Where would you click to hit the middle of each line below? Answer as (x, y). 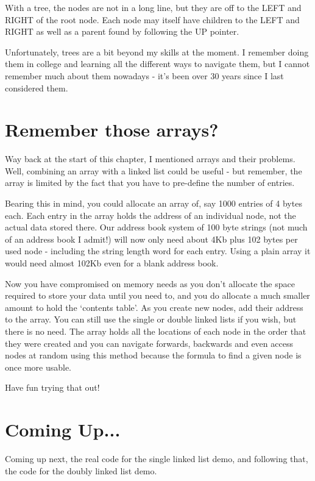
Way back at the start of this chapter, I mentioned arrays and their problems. (150, 159)
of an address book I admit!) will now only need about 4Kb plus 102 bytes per (151, 239)
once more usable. (38, 367)
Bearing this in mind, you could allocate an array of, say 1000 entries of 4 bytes (154, 203)
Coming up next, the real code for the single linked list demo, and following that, (157, 459)
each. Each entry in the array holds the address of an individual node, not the (150, 215)
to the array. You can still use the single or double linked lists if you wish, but (151, 319)
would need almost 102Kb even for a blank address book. (112, 263)
